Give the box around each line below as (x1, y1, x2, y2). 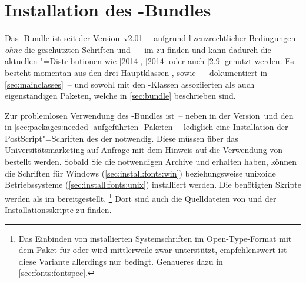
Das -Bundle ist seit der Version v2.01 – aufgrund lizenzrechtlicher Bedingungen (5, 32, 296, 44)
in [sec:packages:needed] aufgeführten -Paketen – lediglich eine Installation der (5, 121, 288, 133)
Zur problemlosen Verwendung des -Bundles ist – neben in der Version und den (5, 109, 294, 121)
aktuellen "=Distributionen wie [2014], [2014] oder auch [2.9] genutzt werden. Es (5, 55, 294, 67)
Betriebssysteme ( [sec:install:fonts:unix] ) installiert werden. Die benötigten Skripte (5, 178, 301, 191)
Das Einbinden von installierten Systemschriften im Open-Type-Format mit (18, 232, 292, 244)
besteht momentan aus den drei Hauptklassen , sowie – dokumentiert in (5, 66, 268, 78)
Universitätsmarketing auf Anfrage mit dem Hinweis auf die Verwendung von (5, 144, 283, 156)
